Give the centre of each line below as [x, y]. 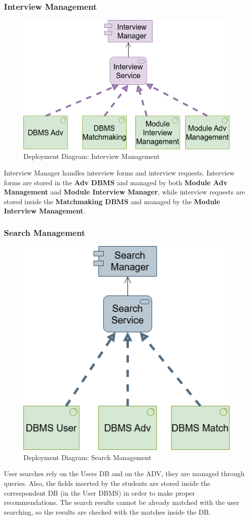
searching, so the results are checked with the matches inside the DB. [107, 511]
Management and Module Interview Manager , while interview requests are [124, 192]
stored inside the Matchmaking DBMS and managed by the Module [112, 201]
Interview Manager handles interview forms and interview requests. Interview [119, 172]
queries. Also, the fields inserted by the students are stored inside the [107, 483]
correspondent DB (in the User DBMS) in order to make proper [100, 492]
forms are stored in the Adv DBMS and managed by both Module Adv [116, 182]
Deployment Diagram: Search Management [87, 457]
